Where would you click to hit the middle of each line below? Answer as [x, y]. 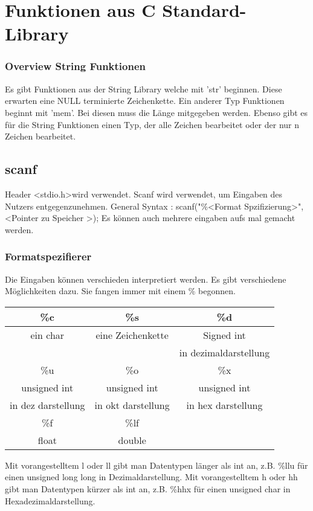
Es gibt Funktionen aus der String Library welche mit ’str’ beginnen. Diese [144, 88]
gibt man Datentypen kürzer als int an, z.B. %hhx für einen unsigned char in [148, 488]
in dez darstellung [47, 405]
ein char [47, 335]
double [132, 440]
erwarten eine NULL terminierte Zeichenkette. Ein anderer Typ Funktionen [145, 101]
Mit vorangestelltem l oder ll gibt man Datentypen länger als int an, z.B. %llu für [156, 465]
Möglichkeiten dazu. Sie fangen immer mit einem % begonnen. [120, 291]
